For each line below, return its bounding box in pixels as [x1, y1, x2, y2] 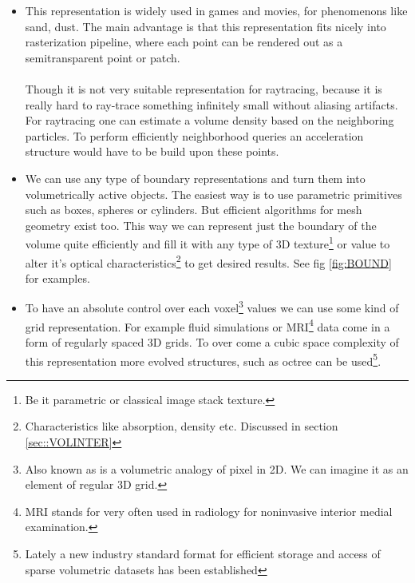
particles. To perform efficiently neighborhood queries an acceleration [25, 127, 364, 144]
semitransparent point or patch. [25, 49, 180, 65]
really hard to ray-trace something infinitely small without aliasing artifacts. [25, 96, 398, 113]
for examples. [25, 269, 90, 286]
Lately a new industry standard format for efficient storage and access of [25, 545, 381, 561]
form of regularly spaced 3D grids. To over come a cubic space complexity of [25, 333, 399, 350]
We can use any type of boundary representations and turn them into [25, 169, 366, 186]
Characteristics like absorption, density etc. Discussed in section [25, 418, 338, 434]
